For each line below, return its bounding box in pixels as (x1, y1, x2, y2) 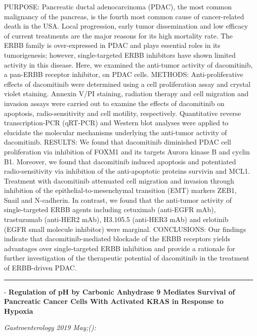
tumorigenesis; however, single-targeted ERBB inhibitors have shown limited (4, 49, 236, 60)
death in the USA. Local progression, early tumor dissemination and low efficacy (4, 21, 248, 31)
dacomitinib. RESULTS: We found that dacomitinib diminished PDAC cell (4, 137, 231, 147)
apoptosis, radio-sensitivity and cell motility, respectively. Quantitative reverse (4, 108, 241, 118)
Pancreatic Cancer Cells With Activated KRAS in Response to (4, 296, 224, 306)
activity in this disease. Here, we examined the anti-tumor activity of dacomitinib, (4, 59, 253, 70)
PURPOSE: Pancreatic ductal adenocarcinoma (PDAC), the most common (4, 1, 232, 11)
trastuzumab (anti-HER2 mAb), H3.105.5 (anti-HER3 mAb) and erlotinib (4, 214, 229, 224)
